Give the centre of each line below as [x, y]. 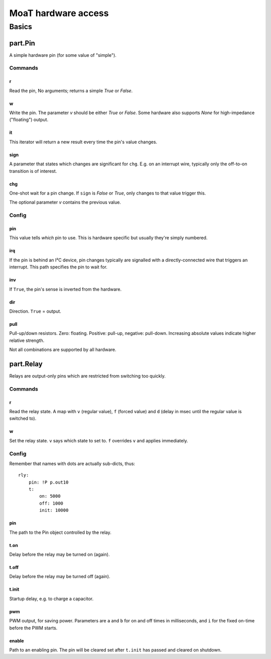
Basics [21, 27]
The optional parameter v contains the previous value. [65, 202]
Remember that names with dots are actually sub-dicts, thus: [72, 463]
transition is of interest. [33, 171]
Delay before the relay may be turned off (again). [60, 577]
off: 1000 [51, 503]
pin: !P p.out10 [48, 482]
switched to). [23, 418]
